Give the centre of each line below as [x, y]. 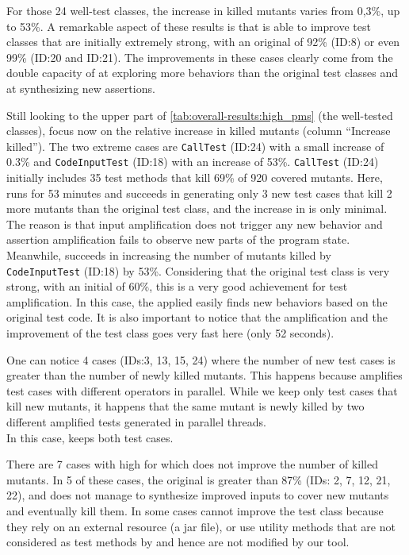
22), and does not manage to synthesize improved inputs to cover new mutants [198, 495]
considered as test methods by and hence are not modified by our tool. [178, 542]
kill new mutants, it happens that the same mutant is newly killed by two [185, 406]
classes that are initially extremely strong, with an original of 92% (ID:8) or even [203, 42]
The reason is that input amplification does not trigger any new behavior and [195, 224]
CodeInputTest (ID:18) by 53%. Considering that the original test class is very [198, 270]
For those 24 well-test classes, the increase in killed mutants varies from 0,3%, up [203, 10]
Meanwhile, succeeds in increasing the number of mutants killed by [169, 255]
